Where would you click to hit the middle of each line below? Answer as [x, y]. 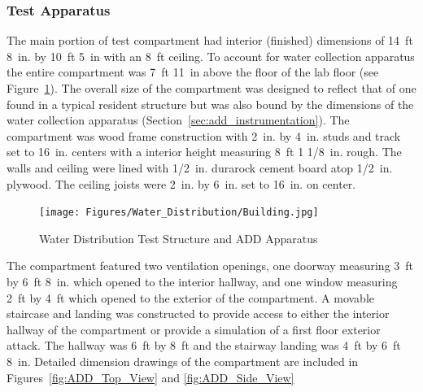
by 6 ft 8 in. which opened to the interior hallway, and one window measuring [202, 281]
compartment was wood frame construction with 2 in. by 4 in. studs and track [204, 135]
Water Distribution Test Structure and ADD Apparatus [179, 238]
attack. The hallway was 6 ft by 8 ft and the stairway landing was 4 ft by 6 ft [204, 345]
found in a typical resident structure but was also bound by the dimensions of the [210, 104]
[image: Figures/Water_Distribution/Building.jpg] [179, 213]
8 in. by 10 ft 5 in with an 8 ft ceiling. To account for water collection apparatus [211, 56]
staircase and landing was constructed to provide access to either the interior [198, 314]
